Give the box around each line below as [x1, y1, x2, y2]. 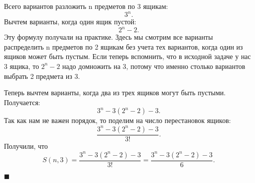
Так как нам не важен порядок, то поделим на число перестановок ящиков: [4, 115, 231, 125]
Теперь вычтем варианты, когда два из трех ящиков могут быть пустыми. [4, 87, 226, 98]
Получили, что [4, 140, 48, 151]
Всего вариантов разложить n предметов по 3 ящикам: [4, 1, 168, 11]
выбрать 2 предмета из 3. [4, 70, 80, 81]
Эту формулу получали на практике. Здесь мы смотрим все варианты [4, 32, 213, 42]
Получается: [4, 97, 41, 107]
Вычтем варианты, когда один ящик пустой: [4, 16, 137, 27]
